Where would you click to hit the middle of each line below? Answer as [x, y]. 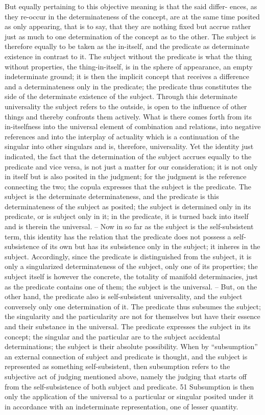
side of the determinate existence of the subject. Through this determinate [121, 96]
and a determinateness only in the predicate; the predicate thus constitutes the [128, 86]
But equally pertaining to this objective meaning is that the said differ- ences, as [131, 6]
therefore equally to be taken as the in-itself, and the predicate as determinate [127, 46]
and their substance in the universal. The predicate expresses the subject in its [128, 326]
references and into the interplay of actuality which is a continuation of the [122, 136]
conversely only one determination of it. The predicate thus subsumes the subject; [133, 306]
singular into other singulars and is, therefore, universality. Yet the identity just [129, 146]
